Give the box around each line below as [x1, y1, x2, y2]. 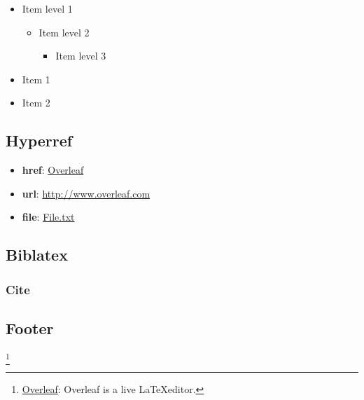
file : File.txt [22, 209, 75, 224]
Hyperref [6, 130, 73, 151]
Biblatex [6, 244, 68, 265]
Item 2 [22, 95, 50, 110]
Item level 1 [22, 1, 73, 15]
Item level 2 [38, 25, 90, 39]
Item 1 [22, 71, 50, 86]
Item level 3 [55, 48, 106, 63]
